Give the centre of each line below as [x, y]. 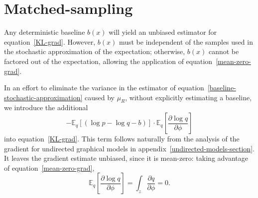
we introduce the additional [46, 107]
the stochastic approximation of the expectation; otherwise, [95, 51]
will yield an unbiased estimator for [163, 32]
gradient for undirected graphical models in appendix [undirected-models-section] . [129, 148]
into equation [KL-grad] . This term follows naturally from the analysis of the [122, 139]
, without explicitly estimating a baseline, [189, 97]
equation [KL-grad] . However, [50, 41]
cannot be [224, 51]
